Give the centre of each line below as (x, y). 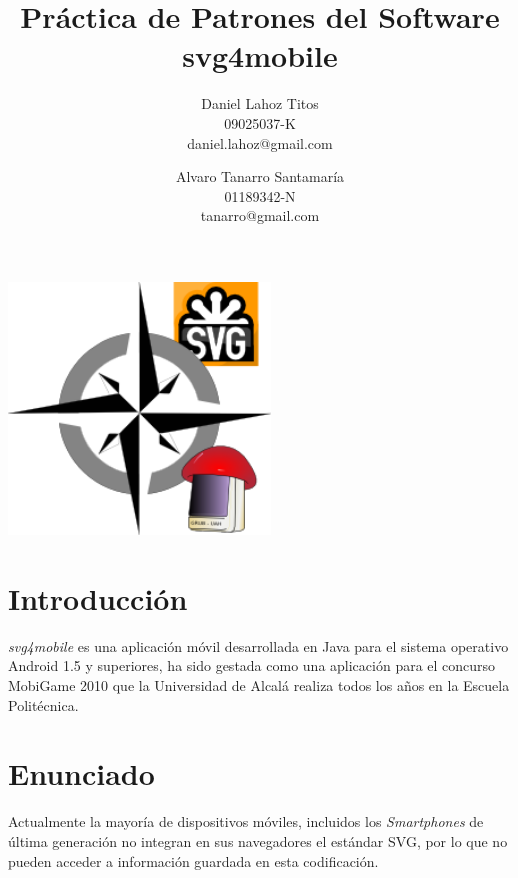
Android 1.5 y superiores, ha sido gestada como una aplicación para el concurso (252, 665)
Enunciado (81, 773)
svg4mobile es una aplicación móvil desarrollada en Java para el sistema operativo (258, 645)
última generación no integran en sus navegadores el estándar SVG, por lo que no (258, 840)
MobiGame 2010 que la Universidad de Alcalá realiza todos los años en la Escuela (259, 685)
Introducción (98, 597)
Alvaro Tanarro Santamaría (260, 176)
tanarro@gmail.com (260, 215)
